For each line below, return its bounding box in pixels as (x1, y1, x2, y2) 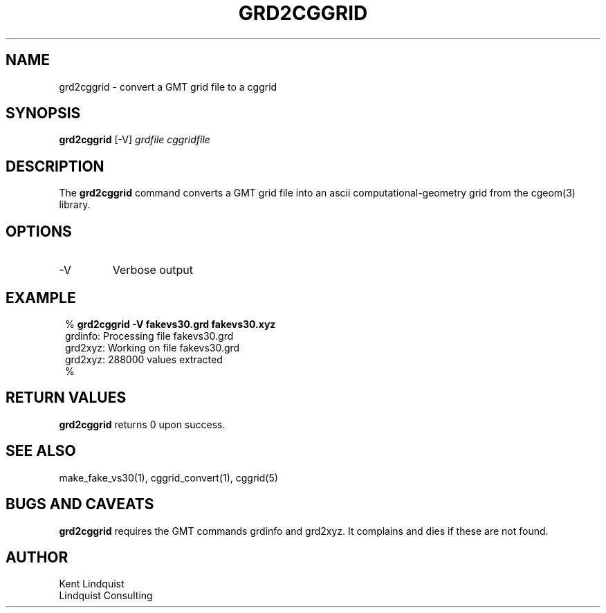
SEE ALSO (6, 442, 76, 460)
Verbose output (112, 263, 194, 277)
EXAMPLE (6, 289, 76, 306)
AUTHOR (6, 548, 68, 566)
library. (59, 199, 91, 211)
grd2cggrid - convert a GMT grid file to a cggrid (59, 80, 277, 93)
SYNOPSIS (6, 104, 81, 122)
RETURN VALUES (6, 389, 127, 407)
